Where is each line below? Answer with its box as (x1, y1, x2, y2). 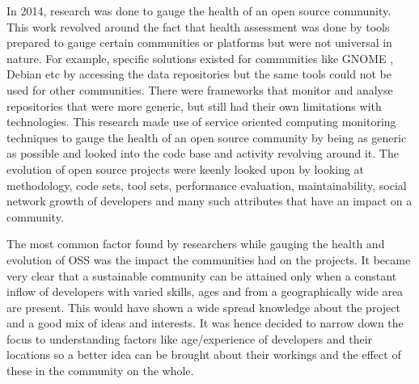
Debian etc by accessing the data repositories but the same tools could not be (6, 65, 391, 82)
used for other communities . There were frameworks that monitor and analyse (6, 81, 393, 98)
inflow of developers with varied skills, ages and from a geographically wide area (6, 283, 404, 300)
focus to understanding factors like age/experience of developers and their (6, 330, 373, 347)
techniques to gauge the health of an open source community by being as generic (6, 129, 407, 146)
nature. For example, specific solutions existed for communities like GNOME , (6, 49, 394, 66)
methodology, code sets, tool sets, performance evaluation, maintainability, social (6, 176, 407, 193)
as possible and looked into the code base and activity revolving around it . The (6, 145, 399, 162)
